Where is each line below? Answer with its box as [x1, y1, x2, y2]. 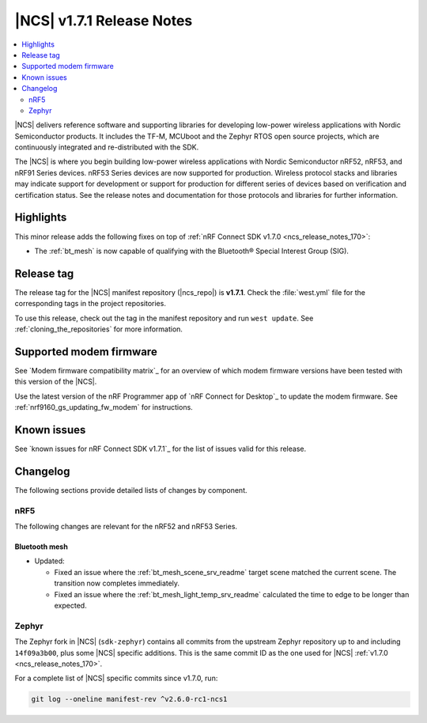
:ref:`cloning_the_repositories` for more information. [14, 324, 183, 334]
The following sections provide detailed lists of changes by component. [14, 485, 248, 494]
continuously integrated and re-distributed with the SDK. [14, 142, 199, 152]
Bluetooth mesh [14, 542, 69, 551]
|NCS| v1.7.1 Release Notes [14, 12, 193, 29]
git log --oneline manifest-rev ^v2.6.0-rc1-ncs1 [31, 695, 228, 704]
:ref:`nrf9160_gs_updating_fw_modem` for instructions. [14, 403, 193, 412]
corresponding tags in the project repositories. [14, 299, 166, 309]
